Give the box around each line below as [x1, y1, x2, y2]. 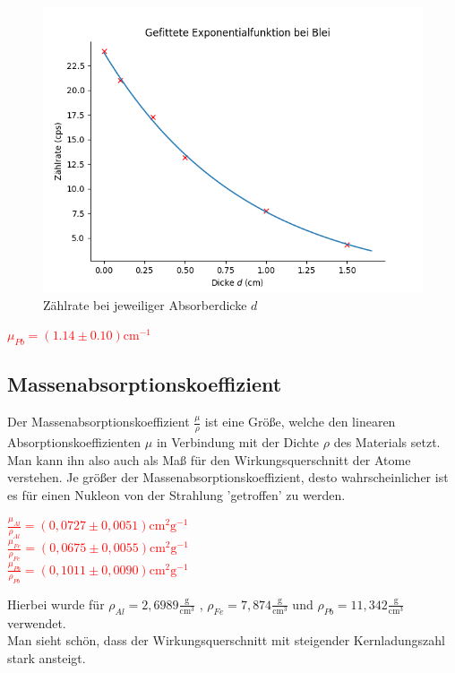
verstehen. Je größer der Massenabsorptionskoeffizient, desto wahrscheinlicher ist [7, 468, 449, 487]
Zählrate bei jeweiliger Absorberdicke [43, 295, 247, 314]
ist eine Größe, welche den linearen [204, 412, 396, 431]
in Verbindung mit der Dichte [156, 433, 320, 452]
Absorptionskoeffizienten [7, 433, 142, 452]
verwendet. [7, 613, 66, 632]
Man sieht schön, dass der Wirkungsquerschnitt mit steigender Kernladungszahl [7, 631, 445, 650]
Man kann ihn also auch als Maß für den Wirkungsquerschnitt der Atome [7, 450, 411, 469]
